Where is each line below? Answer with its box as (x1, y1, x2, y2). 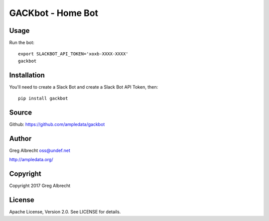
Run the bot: (9, 40, 35, 46)
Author (9, 134, 32, 143)
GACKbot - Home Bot (9, 7, 99, 18)
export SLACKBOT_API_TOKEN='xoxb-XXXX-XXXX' (18, 51, 129, 57)
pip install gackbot (18, 96, 68, 102)
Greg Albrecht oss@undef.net (9, 147, 71, 153)
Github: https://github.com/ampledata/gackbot (9, 121, 105, 127)
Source (9, 108, 32, 116)
